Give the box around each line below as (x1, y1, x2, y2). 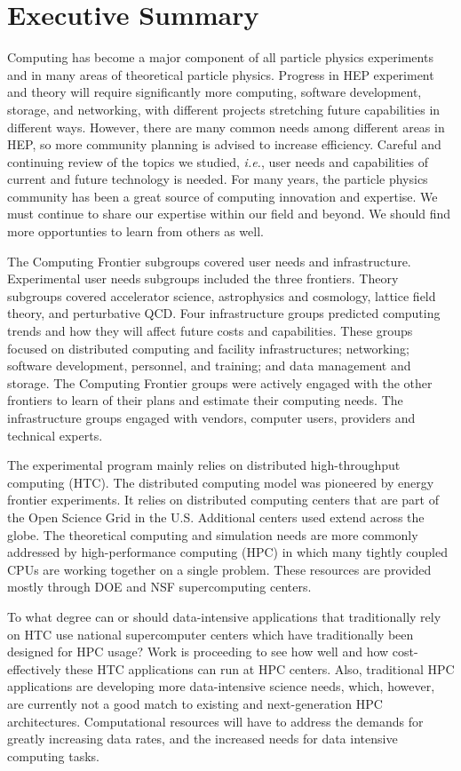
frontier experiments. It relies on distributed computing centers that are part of (7, 490, 439, 509)
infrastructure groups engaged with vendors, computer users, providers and (7, 409, 416, 426)
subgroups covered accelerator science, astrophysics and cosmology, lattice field (7, 286, 436, 305)
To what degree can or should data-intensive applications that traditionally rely (7, 607, 441, 625)
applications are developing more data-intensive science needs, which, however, (7, 677, 435, 695)
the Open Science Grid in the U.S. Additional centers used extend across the (7, 507, 425, 526)
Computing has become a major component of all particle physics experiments (7, 48, 433, 67)
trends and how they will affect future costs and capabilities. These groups (7, 322, 413, 340)
